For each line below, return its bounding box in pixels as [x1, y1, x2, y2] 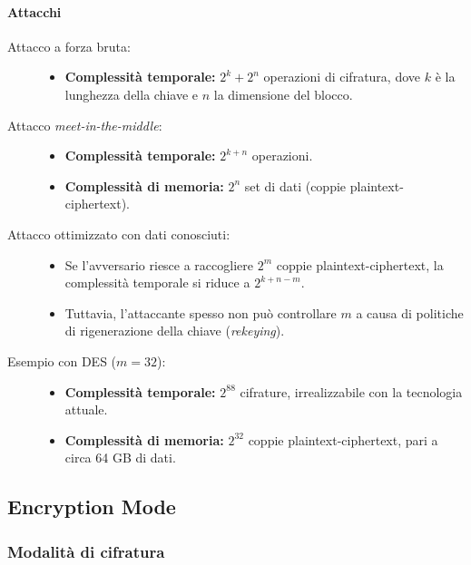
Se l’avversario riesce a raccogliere [64, 255, 253, 274]
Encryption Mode [7, 492, 176, 521]
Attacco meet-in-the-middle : [7, 115, 162, 134]
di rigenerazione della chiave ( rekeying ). [64, 321, 285, 340]
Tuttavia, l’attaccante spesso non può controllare [64, 303, 337, 322]
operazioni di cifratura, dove [263, 67, 421, 86]
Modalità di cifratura [7, 540, 165, 562]
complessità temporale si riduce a [64, 273, 250, 292]
